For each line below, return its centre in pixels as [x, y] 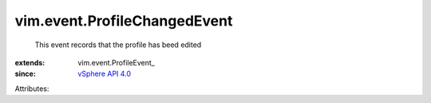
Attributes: [32, 89]
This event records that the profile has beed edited [118, 45]
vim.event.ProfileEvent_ [116, 62]
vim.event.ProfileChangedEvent [124, 21]
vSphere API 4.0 [105, 74]
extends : [30, 62]
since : [25, 74]
